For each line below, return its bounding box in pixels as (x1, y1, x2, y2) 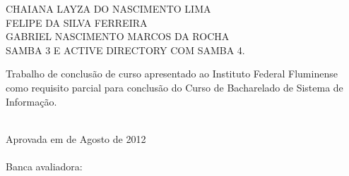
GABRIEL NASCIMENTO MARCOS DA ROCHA (6, 29, 230, 44)
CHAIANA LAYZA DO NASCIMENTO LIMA (6, 1, 211, 15)
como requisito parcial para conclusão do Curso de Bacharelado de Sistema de (6, 80, 343, 94)
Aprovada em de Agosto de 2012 (6, 131, 146, 146)
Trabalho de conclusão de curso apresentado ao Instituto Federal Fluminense (6, 66, 338, 81)
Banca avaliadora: (6, 158, 83, 173)
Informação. (6, 94, 57, 108)
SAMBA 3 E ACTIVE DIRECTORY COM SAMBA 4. (6, 42, 245, 57)
